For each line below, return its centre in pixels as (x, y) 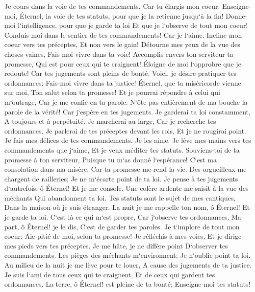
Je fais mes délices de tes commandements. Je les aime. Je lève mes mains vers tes (128, 140)
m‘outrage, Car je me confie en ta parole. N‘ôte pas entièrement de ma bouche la (126, 101)
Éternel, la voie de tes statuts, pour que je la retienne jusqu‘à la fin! (122, 15)
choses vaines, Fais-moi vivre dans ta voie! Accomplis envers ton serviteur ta (119, 54)
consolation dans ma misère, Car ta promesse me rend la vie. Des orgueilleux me (126, 169)
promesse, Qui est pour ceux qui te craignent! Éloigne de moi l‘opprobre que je (123, 63)
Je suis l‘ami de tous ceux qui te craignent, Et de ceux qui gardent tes (110, 274)
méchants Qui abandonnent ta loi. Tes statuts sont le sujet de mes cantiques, (120, 197)
